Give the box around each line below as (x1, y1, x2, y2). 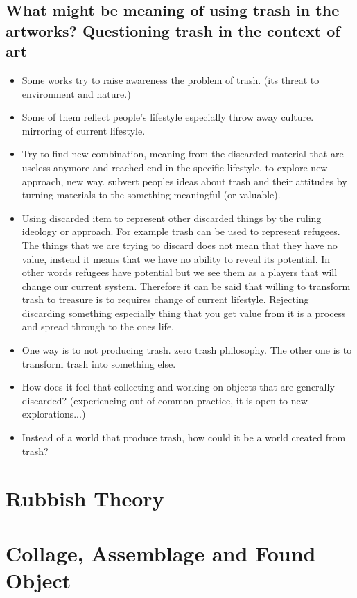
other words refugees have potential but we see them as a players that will (21, 265, 338, 280)
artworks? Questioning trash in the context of (6, 19, 340, 41)
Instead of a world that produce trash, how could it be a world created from (21, 430, 346, 445)
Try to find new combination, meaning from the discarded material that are (21, 146, 344, 161)
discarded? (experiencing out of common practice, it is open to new (21, 393, 308, 407)
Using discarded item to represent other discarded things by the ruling (21, 210, 322, 225)
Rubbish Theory (6, 484, 164, 513)
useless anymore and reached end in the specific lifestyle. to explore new (21, 160, 328, 174)
